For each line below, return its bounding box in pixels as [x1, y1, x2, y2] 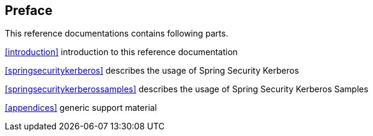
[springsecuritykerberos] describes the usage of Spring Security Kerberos [5, 65, 299, 76]
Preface [5, 3, 53, 18]
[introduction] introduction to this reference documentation [5, 47, 238, 58]
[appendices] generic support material [5, 102, 157, 113]
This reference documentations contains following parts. [5, 28, 228, 39]
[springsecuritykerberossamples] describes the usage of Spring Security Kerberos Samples [5, 84, 369, 95]
